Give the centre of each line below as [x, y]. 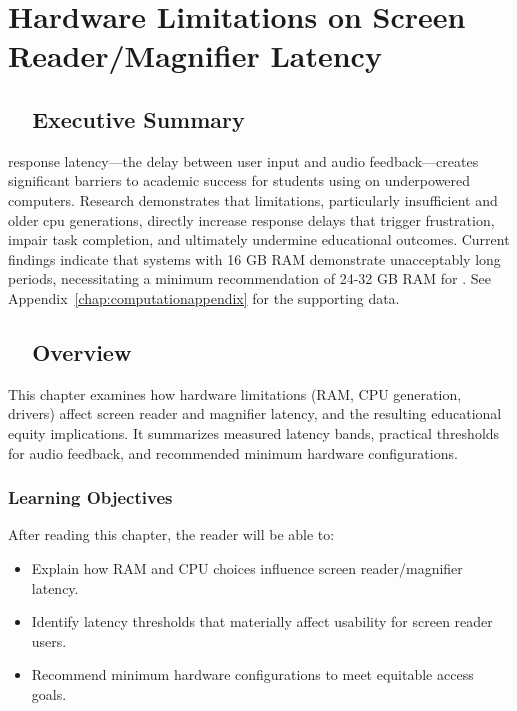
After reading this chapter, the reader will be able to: [171, 534]
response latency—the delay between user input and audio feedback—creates [243, 160]
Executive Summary [138, 118]
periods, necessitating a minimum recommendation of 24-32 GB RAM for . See [250, 278]
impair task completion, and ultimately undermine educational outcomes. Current [259, 239]
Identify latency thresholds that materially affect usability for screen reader [262, 621]
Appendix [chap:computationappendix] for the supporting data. [204, 297]
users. [49, 640]
